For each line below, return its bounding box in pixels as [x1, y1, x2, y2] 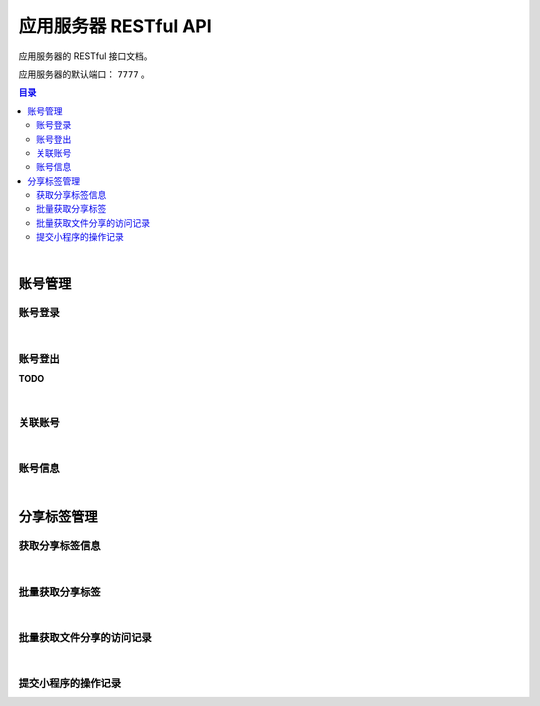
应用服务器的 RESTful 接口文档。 [18, 50, 154, 62]
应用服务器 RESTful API [18, 15, 212, 37]
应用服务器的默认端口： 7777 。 [18, 68, 150, 80]
